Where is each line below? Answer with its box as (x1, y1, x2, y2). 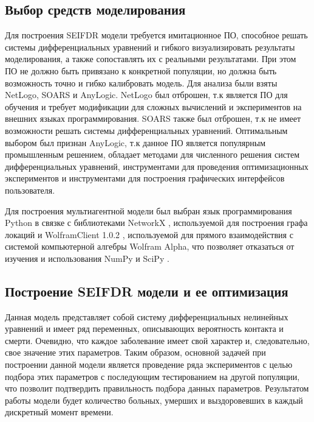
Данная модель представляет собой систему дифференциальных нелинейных (5, 310, 288, 323)
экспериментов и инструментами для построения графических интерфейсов (5, 172, 285, 185)
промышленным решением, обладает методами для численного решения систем (5, 148, 300, 161)
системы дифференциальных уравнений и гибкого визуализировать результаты (5, 40, 295, 53)
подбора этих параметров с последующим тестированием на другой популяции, (5, 370, 300, 382)
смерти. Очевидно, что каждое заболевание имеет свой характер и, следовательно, (5, 334, 310, 346)
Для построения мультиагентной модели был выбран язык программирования (5, 204, 292, 217)
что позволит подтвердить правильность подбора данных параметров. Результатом (5, 382, 309, 395)
